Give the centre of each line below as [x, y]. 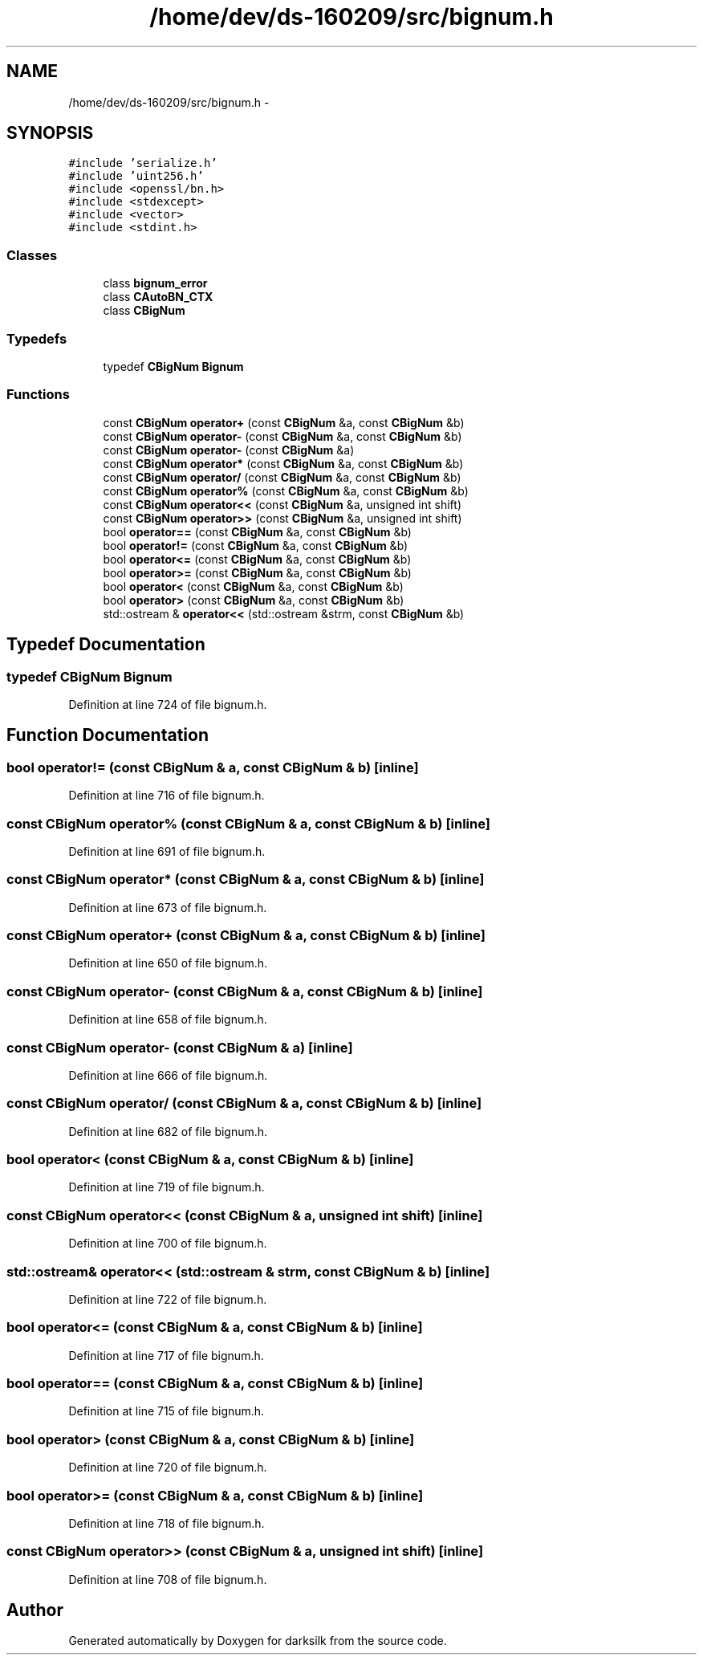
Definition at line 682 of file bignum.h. [168, 1131]
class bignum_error [155, 283]
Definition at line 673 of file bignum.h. [168, 907]
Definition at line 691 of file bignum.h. [167, 851]
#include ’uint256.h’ [136, 176]
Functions [38, 395]
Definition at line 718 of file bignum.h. [167, 1523]
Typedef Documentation [106, 645]
